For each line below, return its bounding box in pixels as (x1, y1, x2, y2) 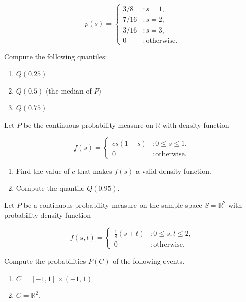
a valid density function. (135, 165, 211, 176)
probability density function (4, 209, 91, 220)
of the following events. (113, 255, 185, 266)
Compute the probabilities (4, 255, 86, 266)
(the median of (45, 85, 92, 96)
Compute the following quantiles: (4, 51, 107, 62)
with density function (162, 119, 229, 130)
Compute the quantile (16, 183, 85, 193)
